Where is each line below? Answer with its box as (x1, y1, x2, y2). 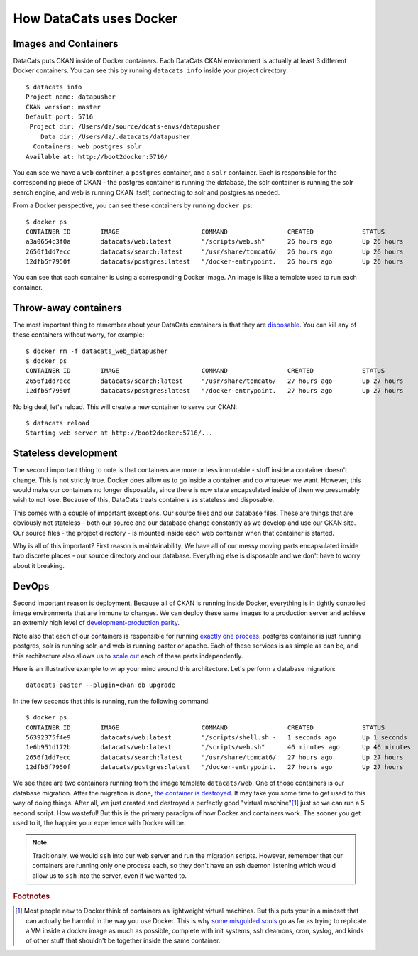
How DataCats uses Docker (13, 11, 178, 26)
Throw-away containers (13, 302, 122, 314)
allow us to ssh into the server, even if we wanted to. (32, 871, 187, 880)
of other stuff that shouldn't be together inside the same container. (26, 936, 221, 945)
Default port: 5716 (26, 113, 94, 121)
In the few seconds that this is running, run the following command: (13, 697, 211, 705)
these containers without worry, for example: (13, 330, 145, 339)
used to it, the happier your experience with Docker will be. (13, 819, 186, 827)
